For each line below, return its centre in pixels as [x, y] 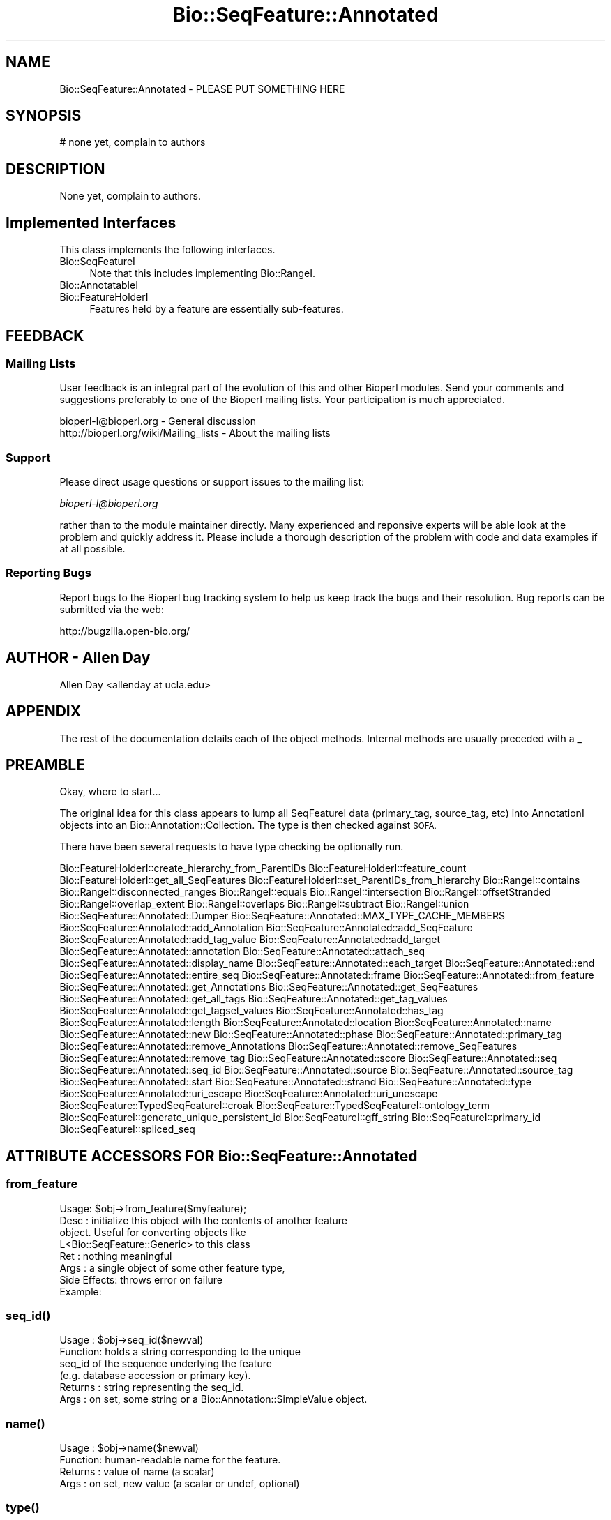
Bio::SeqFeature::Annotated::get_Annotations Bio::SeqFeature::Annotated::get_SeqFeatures [269, 987]
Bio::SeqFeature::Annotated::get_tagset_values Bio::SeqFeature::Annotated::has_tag [251, 1011]
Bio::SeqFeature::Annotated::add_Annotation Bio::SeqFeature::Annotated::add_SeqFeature [266, 928]
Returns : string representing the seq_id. [152, 1387]
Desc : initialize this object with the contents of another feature [204, 1220]
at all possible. [92, 549]
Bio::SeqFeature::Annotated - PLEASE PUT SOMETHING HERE [202, 89]
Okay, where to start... [110, 792]
